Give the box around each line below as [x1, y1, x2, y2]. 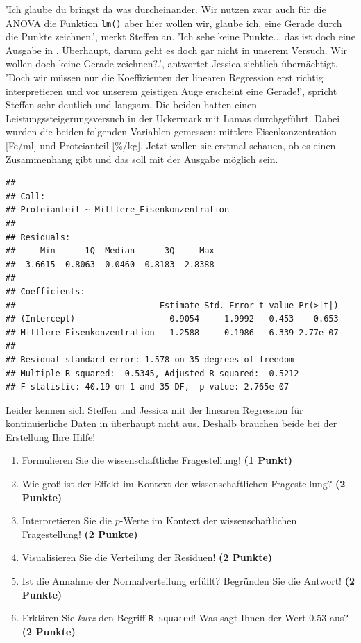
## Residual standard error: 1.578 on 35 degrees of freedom [6, 354, 294, 365]
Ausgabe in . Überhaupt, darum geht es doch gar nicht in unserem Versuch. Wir [6, 42, 348, 57]
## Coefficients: [6, 286, 85, 297]
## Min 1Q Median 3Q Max [6, 246, 215, 256]
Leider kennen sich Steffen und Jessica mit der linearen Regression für [6, 402, 303, 417]
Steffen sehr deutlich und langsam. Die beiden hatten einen [6, 97, 258, 112]
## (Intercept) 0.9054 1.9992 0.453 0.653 [6, 314, 339, 324]
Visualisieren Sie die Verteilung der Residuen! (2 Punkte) [22, 550, 273, 565]
